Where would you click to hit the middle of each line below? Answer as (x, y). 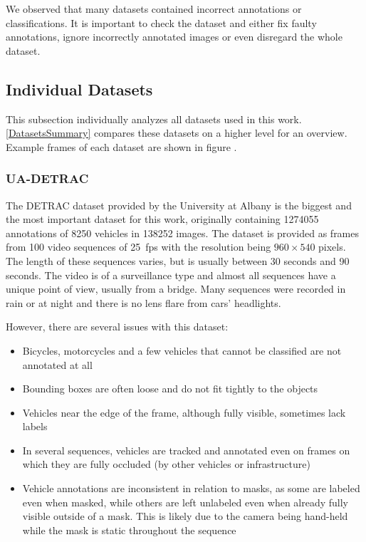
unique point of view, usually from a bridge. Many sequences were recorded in (176, 289)
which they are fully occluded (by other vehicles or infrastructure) (166, 464)
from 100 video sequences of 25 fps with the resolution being (138, 247)
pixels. (332, 247)
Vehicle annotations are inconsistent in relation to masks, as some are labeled (191, 488)
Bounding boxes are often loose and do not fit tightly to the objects (170, 389)
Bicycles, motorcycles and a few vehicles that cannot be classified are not (182, 350)
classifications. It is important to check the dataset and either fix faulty (161, 22)
